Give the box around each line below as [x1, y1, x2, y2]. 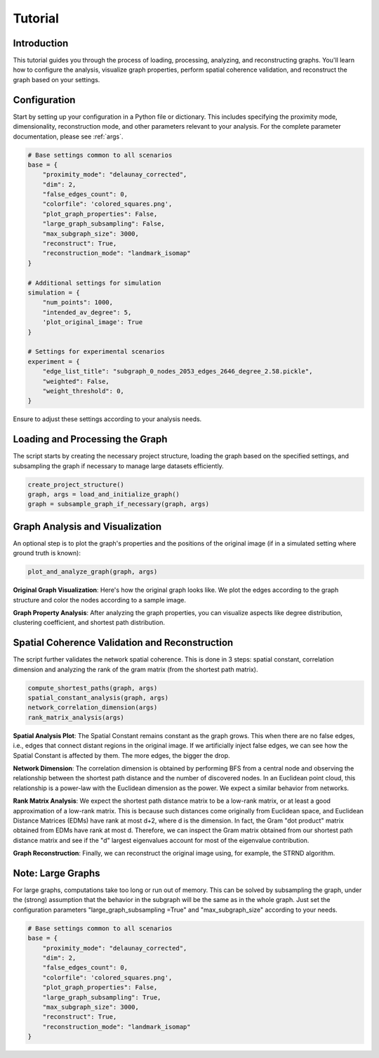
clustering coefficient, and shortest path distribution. [13, 619, 165, 627]
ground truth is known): [13, 549, 81, 557]
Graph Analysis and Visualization [13, 520, 161, 532]
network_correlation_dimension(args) [27, 704, 158, 711]
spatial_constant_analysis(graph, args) [27, 694, 168, 702]
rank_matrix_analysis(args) [27, 714, 124, 721]
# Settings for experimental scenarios [27, 348, 165, 356]
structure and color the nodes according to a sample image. [13, 595, 186, 604]
